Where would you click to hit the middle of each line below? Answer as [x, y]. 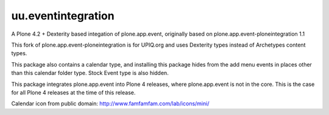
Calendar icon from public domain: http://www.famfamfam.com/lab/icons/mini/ [110, 103]
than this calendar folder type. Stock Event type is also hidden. [90, 73]
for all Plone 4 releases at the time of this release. [73, 92]
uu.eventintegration [63, 16]
